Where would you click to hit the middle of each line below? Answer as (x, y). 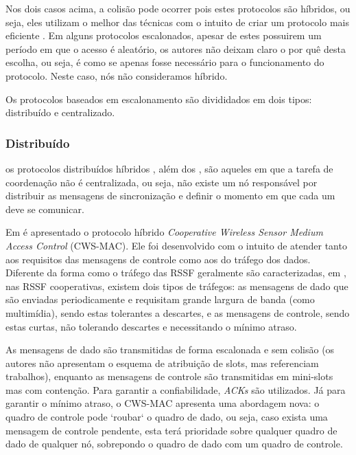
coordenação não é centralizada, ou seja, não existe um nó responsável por (162, 182)
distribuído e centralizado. (60, 112)
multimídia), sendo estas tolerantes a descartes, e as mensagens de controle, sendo (178, 312)
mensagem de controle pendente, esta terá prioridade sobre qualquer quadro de (171, 430)
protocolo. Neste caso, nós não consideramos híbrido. (117, 75)
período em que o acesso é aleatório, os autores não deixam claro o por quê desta (176, 48)
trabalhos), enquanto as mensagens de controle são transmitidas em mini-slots (169, 376)
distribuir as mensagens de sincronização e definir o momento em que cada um (170, 196)
